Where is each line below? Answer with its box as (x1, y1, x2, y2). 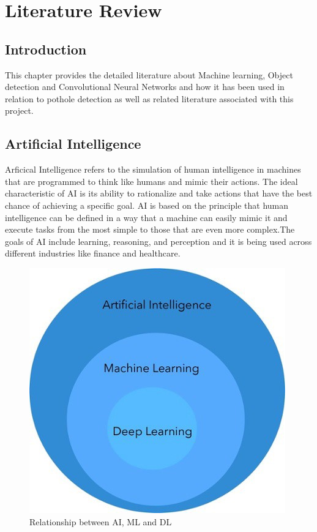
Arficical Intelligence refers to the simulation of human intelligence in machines (5, 163, 301, 176)
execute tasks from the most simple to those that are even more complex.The (5, 223, 295, 236)
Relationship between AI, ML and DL (29, 515, 172, 528)
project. (5, 104, 34, 117)
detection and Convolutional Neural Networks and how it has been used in (5, 80, 285, 93)
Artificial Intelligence (5, 134, 141, 153)
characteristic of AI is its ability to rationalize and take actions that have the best (5, 187, 313, 200)
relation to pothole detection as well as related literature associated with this (5, 92, 294, 105)
